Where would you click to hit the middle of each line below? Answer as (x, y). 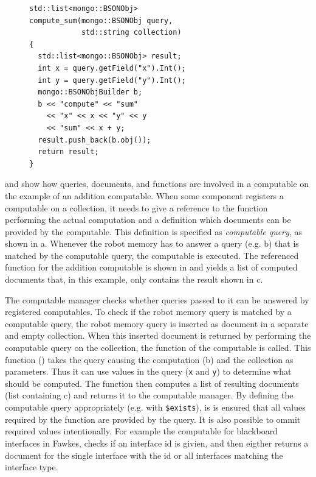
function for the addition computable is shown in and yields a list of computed (151, 267)
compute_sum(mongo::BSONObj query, (101, 20)
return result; (68, 152)
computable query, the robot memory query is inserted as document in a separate (157, 323)
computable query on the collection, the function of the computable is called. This (158, 348)
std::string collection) (131, 33)
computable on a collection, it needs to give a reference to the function (136, 207)
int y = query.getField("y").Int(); (112, 80)
